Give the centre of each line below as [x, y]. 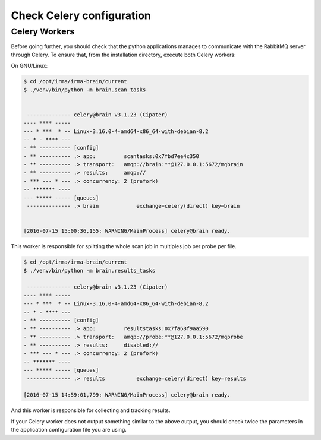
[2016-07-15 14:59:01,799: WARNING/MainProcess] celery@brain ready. [127, 395]
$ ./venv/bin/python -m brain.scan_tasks [85, 90]
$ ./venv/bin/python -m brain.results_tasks [89, 270]
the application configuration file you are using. [69, 430]
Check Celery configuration [81, 15]
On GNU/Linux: [29, 66]
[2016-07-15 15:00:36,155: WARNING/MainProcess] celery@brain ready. [127, 231]
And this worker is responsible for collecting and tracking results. [91, 410]
